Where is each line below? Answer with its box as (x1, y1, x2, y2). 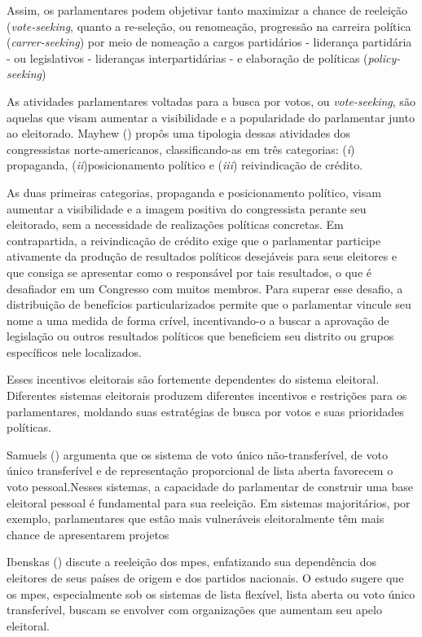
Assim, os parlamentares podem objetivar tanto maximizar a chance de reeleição (7, 2, 407, 18)
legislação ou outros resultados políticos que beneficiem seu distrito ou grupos (7, 327, 394, 345)
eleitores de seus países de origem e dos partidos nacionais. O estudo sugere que (7, 569, 404, 586)
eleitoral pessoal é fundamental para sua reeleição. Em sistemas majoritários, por (7, 494, 411, 511)
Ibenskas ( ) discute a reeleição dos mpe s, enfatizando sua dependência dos (7, 553, 377, 570)
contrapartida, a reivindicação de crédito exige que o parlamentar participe (7, 231, 381, 248)
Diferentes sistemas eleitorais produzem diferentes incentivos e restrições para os (7, 387, 407, 404)
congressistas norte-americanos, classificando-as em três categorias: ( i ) (7, 140, 355, 157)
